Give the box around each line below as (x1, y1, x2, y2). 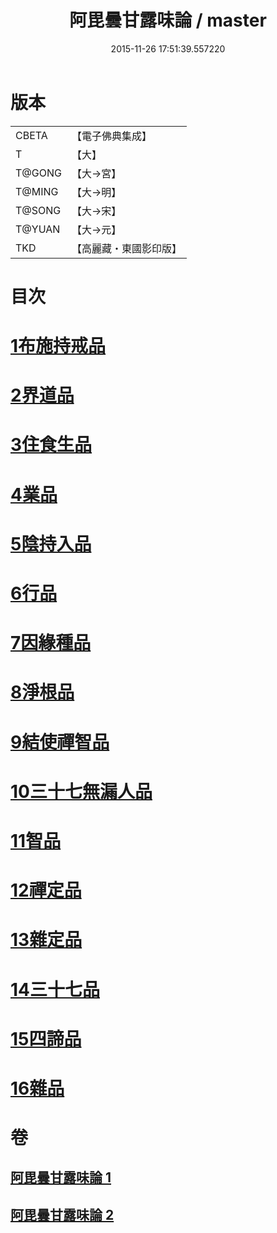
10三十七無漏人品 (10, 780, 153, 803)
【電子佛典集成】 (71, 129, 152, 143)
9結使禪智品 (10, 731, 110, 753)
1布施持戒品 (10, 335, 107, 358)
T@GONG (15, 166, 62, 180)
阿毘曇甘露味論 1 (10, 1169, 112, 1186)
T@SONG (15, 203, 62, 217)
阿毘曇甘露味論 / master (69, 9, 267, 32)
